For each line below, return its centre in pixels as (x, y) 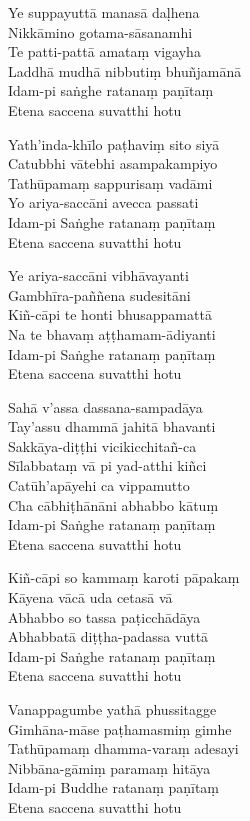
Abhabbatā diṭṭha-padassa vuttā (108, 636)
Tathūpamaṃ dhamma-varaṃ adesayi (123, 748)
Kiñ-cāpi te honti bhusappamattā (110, 314)
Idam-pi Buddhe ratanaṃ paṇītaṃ (114, 787)
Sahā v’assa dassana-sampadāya (105, 406)
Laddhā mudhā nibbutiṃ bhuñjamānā (125, 70)
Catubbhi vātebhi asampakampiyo (113, 163)
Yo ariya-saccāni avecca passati (103, 202)
